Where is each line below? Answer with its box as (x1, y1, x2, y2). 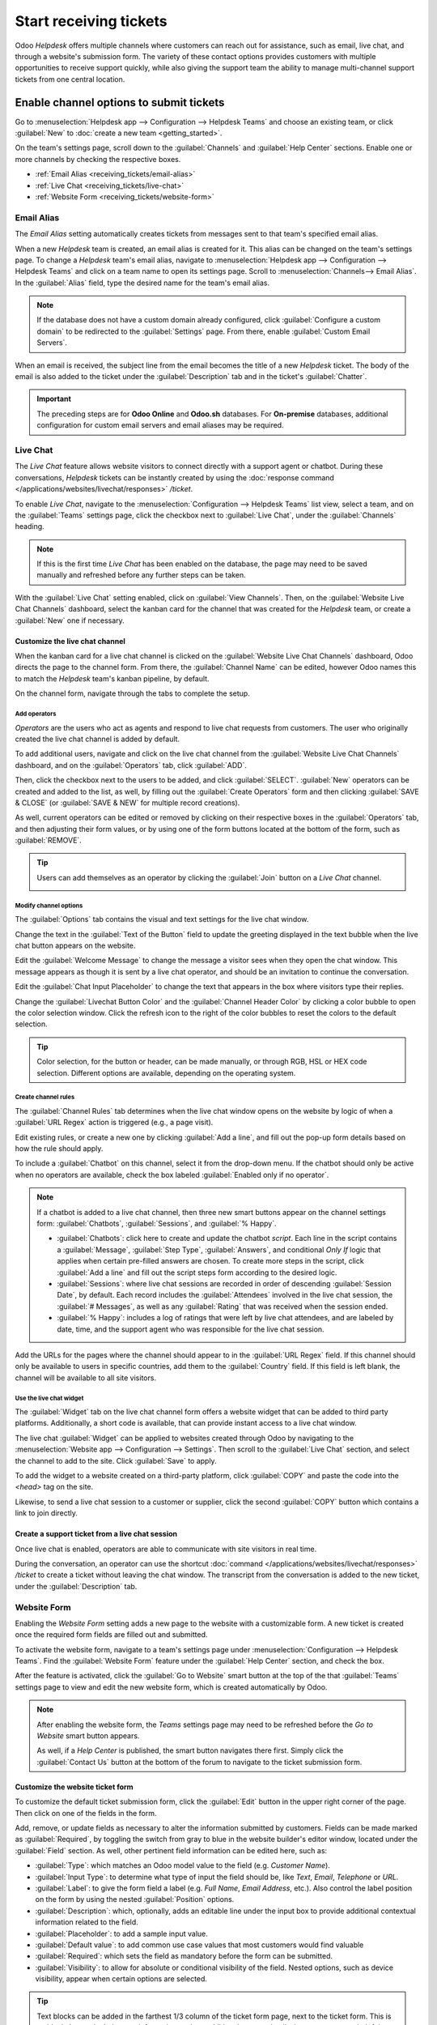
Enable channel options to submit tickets (15, 96, 225, 109)
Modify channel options (15, 902, 83, 910)
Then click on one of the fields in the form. (15, 1808, 157, 1818)
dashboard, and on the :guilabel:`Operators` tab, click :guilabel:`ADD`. (15, 760, 247, 769)
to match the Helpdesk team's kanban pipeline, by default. (15, 673, 210, 684)
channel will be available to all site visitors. (15, 1373, 157, 1383)
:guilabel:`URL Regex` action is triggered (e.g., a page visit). (15, 1118, 214, 1128)
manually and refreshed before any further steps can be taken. (36, 570, 246, 580)
